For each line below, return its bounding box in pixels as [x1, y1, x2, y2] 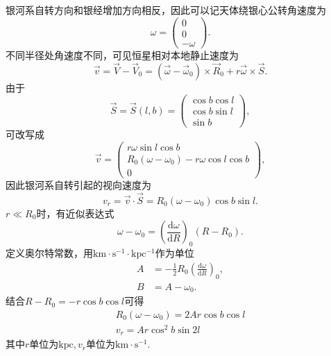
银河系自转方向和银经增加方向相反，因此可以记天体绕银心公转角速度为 [6, 3, 326, 17]
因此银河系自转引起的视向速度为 [6, 178, 151, 192]
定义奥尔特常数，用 [6, 246, 93, 260]
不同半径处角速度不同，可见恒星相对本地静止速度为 [6, 47, 239, 62]
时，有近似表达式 [36, 205, 114, 220]
